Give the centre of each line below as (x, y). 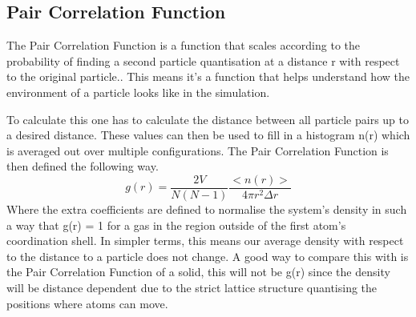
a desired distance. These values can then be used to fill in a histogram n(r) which (208, 135)
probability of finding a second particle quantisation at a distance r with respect (203, 60)
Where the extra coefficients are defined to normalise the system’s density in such (207, 209)
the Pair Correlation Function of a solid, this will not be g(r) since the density (198, 272)
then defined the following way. (83, 166)
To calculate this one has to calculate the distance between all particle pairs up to (208, 119)
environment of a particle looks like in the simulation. (138, 92)
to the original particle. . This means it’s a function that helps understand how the (208, 76)
